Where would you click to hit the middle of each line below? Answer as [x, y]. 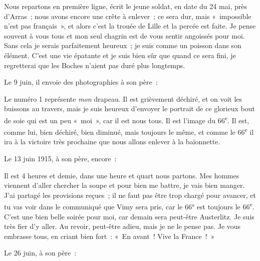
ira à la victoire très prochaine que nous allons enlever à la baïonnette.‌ [112, 142]
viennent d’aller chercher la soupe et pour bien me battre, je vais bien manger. [124, 185]
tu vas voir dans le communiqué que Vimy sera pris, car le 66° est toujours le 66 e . [129, 206]
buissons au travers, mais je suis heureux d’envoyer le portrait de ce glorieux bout [129, 108]
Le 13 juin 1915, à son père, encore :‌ [60, 159]
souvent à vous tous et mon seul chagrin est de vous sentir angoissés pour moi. [124, 35]
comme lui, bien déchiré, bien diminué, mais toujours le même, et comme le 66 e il [129, 131]
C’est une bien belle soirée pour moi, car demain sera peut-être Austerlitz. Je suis [129, 216]
